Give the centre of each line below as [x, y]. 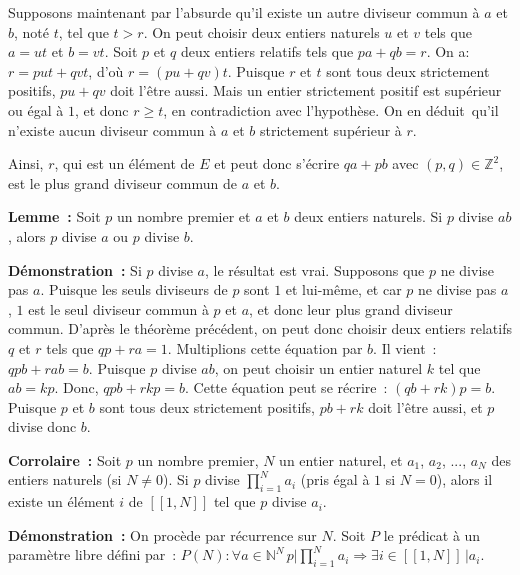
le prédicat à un [432, 534]
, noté [32, 31]
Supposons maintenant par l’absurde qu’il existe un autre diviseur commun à [244, 12]
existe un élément [61, 501]
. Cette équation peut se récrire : [286, 387]
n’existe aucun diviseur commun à [112, 129]
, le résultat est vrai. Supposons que [314, 269]
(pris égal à [335, 479]
